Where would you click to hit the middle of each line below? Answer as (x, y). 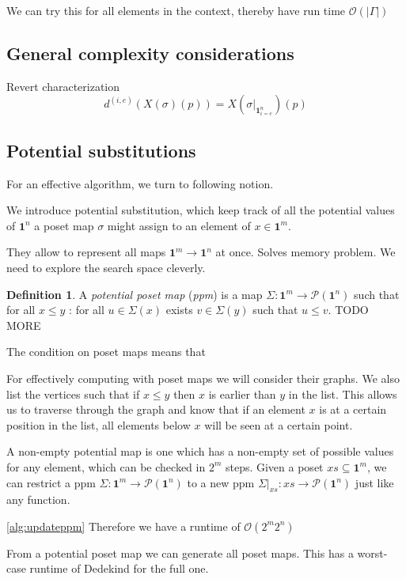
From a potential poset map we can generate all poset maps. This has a (180, 553)
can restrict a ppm (51, 482)
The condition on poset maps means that (106, 352)
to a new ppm (221, 482)
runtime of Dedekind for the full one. (119, 568)
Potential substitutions (101, 150)
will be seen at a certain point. (279, 424)
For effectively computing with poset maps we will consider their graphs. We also (203, 378)
